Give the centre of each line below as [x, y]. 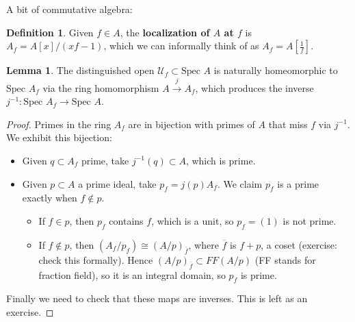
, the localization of [165, 32]
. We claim [240, 183]
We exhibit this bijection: [59, 137]
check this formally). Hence [96, 259]
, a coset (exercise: [299, 244]
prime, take [105, 160]
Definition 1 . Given [50, 32]
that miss [288, 124]
